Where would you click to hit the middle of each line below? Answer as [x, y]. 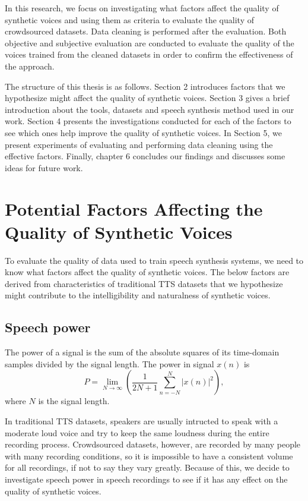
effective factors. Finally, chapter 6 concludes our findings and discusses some [145, 156]
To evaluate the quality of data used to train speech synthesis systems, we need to [154, 260]
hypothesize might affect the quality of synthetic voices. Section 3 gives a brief [147, 98]
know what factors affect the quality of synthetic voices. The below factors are [147, 272]
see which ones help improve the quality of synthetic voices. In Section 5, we [143, 132]
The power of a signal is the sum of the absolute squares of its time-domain [142, 352]
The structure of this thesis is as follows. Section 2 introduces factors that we [145, 86]
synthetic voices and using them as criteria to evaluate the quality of [129, 19]
